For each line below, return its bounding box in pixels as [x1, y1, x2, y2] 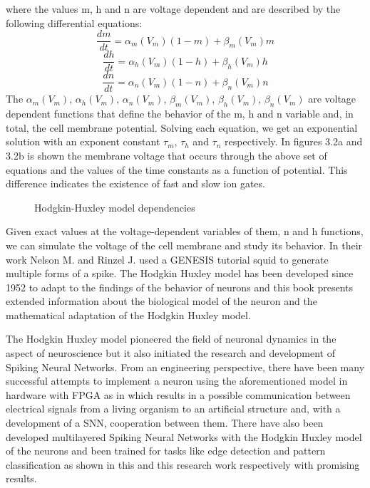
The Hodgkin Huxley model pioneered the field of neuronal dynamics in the [6, 331, 336, 346]
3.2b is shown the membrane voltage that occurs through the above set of [6, 147, 327, 162]
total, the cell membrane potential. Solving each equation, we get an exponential [6, 120, 358, 135]
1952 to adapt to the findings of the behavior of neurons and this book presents [6, 279, 354, 294]
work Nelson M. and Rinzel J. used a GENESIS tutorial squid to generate [6, 251, 329, 266]
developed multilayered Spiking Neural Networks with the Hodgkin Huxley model [6, 429, 362, 444]
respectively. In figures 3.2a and [225, 134, 363, 149]
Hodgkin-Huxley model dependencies [34, 199, 195, 214]
